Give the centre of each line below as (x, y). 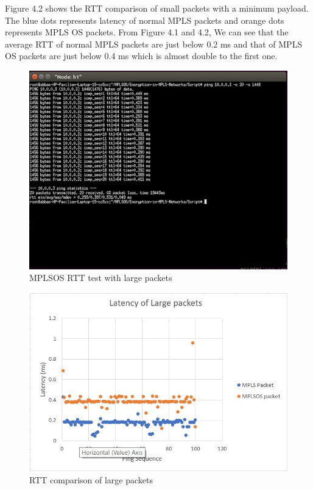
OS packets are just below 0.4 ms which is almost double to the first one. (141, 56)
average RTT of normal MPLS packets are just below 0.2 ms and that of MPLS (154, 44)
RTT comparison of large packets (91, 479)
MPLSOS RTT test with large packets (101, 278)
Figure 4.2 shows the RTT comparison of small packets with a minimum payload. (157, 8)
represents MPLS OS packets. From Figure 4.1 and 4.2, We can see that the (147, 32)
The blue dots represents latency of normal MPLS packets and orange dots (145, 20)
